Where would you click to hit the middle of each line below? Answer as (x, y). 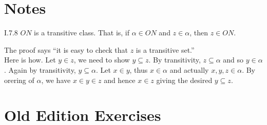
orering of (19, 80)
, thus (139, 69)
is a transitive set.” (165, 49)
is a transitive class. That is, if (82, 33)
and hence (120, 80)
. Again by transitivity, (40, 69)
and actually (189, 69)
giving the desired (184, 80)
